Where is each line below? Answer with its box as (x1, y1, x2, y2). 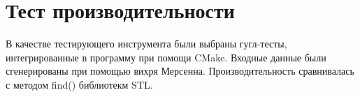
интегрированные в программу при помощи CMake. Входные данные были (6, 50, 326, 64)
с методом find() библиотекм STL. (6, 77, 153, 91)
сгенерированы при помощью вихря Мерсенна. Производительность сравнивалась (6, 64, 354, 78)
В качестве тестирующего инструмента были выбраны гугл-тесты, (6, 36, 287, 51)
